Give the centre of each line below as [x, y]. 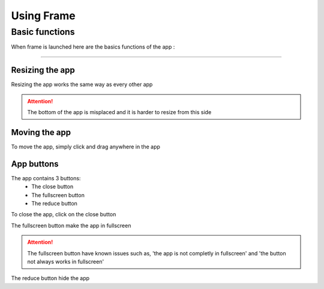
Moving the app [41, 132]
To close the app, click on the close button [64, 214]
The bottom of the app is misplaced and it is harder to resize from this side [119, 112]
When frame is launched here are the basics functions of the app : [93, 47]
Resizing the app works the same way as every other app [82, 85]
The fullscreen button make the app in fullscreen [71, 225]
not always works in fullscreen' [66, 262]
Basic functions [43, 32]
